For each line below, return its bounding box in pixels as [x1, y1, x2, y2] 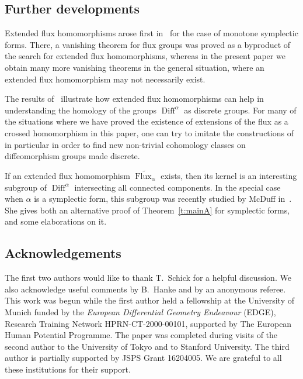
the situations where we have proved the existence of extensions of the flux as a [5, 115, 288, 128]
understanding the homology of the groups [5, 104, 157, 116]
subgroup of [5, 181, 47, 193]
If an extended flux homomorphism [5, 169, 130, 181]
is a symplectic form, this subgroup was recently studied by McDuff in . [34, 192, 292, 205]
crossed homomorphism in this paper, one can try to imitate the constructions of [5, 126, 294, 139]
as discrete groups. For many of [184, 104, 297, 116]
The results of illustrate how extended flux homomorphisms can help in [5, 92, 264, 105]
